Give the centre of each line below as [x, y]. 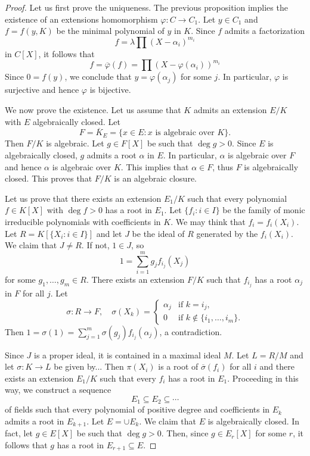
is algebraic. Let [75, 143]
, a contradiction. [191, 331]
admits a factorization [265, 31]
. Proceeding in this [263, 378]
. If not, [95, 245]
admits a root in [35, 421]
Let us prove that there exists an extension [83, 198]
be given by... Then [89, 366]
